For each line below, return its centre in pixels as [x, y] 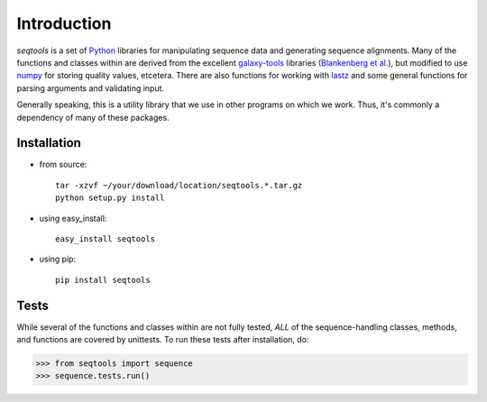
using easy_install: [73, 218]
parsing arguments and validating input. [91, 88]
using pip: [58, 259]
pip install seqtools [103, 280]
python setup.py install [110, 198]
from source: [63, 164]
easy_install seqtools [106, 238]
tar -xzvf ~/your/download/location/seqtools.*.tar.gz [179, 185]
